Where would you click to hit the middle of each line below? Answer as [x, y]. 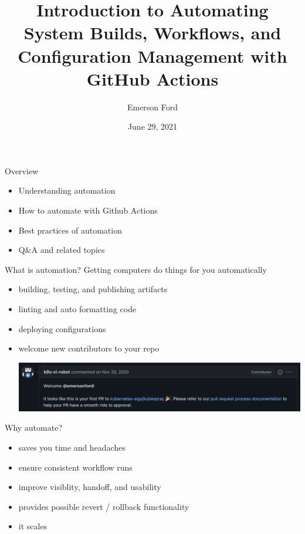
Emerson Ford [152, 107]
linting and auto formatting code [77, 309]
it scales [33, 526]
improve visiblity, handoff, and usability [90, 487]
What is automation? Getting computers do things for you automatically [136, 269]
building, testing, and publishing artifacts [93, 289]
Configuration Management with [152, 55]
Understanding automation [67, 190]
